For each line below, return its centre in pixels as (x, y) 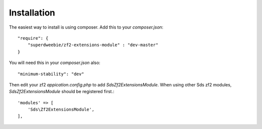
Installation (32, 13)
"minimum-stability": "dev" (51, 74)
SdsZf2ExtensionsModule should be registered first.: (62, 92)
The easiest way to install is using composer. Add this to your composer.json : (86, 27)
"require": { (33, 38)
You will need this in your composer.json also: (55, 63)
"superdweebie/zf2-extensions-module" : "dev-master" (93, 45)
